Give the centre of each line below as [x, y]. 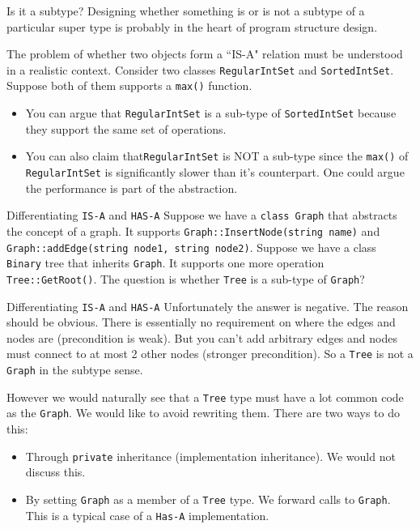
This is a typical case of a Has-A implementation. [147, 515]
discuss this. [55, 472]
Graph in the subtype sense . [75, 370]
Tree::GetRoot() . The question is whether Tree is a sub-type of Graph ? [186, 278]
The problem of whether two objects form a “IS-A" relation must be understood [205, 54]
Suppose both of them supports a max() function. [129, 85]
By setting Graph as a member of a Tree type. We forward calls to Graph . [208, 499]
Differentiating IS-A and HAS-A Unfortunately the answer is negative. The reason [208, 306]
